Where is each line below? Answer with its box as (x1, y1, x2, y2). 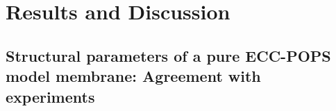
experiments (6, 85, 95, 107)
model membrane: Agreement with (6, 65, 261, 87)
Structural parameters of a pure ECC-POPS (6, 44, 331, 66)
